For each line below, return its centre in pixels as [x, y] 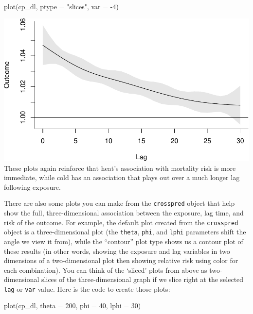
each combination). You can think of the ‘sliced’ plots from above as [106, 270]
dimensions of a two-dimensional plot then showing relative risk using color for [121, 260]
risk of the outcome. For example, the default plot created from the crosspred [121, 222]
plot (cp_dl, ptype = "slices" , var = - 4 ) [61, 6]
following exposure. [32, 187]
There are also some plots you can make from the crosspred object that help [119, 203]
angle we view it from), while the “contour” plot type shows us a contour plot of [124, 241]
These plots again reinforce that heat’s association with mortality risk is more [120, 168]
